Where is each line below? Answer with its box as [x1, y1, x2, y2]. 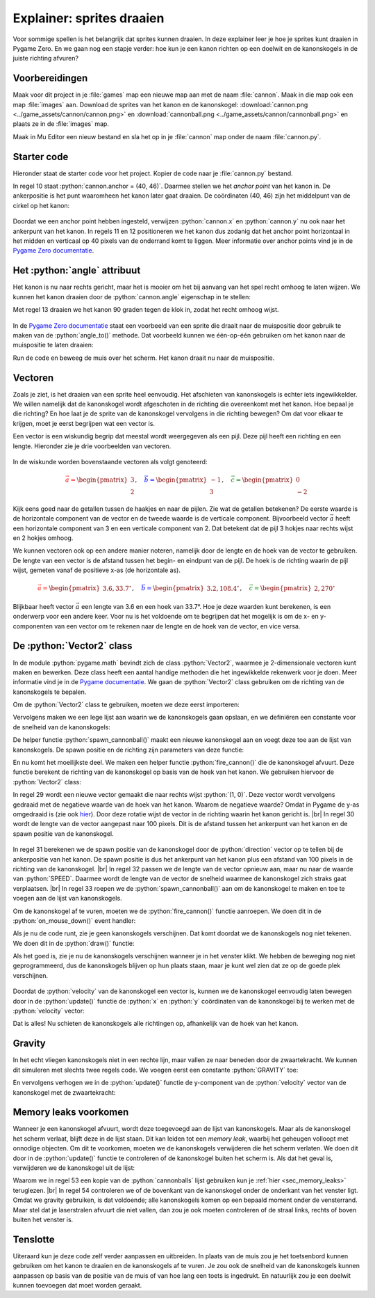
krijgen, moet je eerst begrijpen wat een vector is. [12, 419, 156, 427]
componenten [12, 622, 53, 630]
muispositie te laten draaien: [12, 341, 94, 349]
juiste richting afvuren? [12, 54, 79, 63]
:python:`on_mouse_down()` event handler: [12, 916, 136, 925]
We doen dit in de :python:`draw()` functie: [12, 939, 135, 947]
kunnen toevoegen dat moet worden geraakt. [12, 1281, 142, 1289]
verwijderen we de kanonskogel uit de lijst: [12, 1163, 135, 1172]
